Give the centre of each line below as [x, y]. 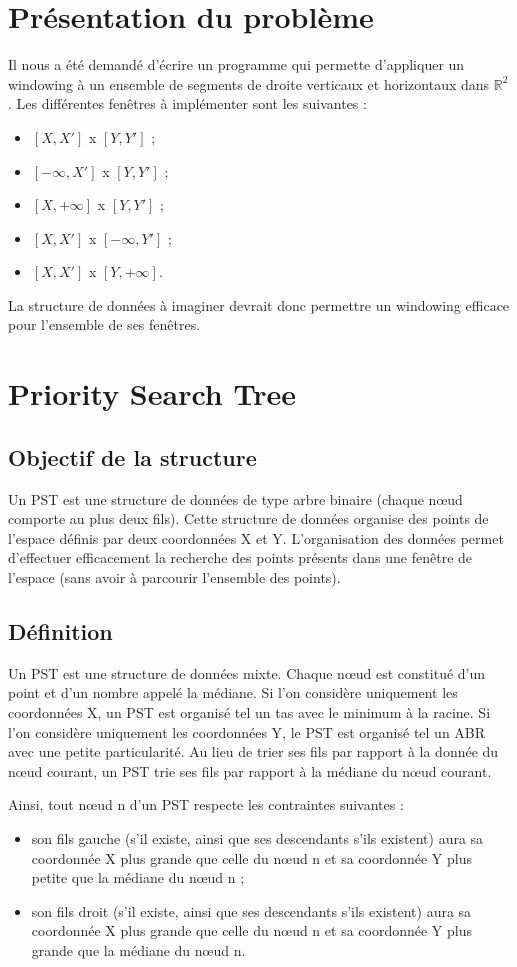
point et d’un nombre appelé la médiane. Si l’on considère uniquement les [233, 692]
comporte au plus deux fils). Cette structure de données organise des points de [248, 518]
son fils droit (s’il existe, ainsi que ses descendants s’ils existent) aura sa [251, 910]
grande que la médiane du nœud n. [138, 949]
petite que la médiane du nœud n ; [138, 877]
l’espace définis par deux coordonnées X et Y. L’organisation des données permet [256, 537]
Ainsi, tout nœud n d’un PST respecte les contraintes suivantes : [206, 804]
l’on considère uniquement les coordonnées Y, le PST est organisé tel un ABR [247, 731]
